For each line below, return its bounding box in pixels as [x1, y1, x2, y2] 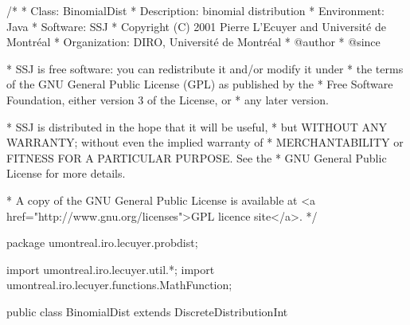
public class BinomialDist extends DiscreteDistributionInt [6, 303, 288, 319]
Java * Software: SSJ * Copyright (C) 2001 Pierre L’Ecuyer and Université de [6, 18, 386, 34]
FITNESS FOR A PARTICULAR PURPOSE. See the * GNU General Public [6, 149, 387, 166]
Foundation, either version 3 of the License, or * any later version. [6, 91, 329, 108]
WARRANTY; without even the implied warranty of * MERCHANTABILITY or [6, 134, 404, 151]
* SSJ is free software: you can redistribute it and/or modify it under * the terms [6, 60, 404, 76]
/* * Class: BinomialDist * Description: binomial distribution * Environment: [6, 2, 385, 18]
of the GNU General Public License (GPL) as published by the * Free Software [6, 76, 393, 92]
